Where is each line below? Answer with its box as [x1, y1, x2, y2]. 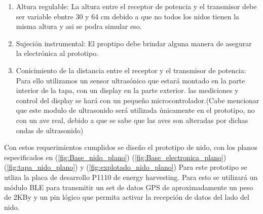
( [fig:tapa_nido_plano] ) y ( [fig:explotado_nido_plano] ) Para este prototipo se [4, 162, 247, 172]
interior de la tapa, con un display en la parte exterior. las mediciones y [16, 85, 239, 96]
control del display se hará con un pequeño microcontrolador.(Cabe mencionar [16, 95, 259, 105]
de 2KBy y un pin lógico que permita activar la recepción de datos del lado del [4, 192, 249, 202]
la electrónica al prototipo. [16, 48, 99, 58]
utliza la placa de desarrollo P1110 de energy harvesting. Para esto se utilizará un [4, 171, 258, 182]
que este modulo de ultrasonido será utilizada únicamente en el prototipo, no [16, 105, 255, 115]
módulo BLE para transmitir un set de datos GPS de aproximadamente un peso [4, 181, 253, 192]
